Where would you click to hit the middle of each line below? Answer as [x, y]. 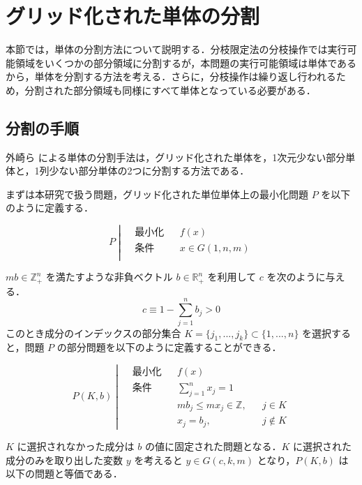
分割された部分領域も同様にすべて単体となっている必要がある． [170, 90]
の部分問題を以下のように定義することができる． [169, 347]
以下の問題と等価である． [64, 473]
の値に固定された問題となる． [213, 446]
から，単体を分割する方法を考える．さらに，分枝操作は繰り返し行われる [171, 76]
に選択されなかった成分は [76, 446]
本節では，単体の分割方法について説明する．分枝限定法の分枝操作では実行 [176, 49]
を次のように [296, 277]
